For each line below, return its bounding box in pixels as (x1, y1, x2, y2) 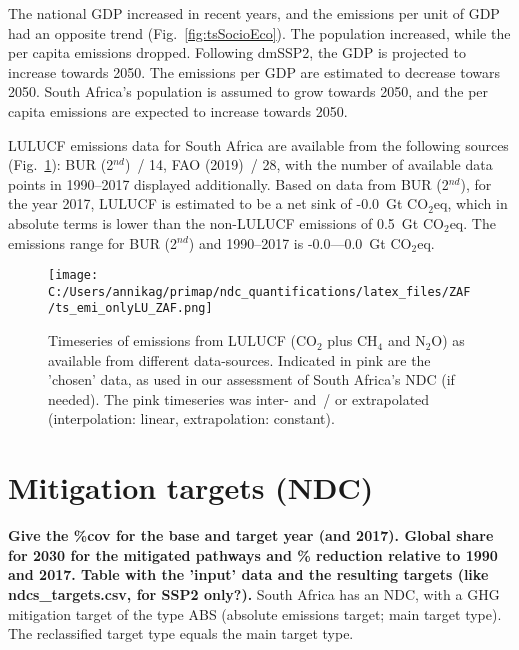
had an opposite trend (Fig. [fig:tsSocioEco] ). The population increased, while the (8, 22, 511, 43)
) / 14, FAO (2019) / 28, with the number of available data (124, 154, 493, 175)
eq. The (449, 212, 496, 233)
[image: (48, 268, 99, 283)
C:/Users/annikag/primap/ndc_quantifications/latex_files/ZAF (48, 284, 471, 299)
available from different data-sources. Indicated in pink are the (48, 349, 431, 370)
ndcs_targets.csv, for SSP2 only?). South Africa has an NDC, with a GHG (8, 583, 500, 604)
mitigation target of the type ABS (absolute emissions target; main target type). (8, 603, 502, 624)
